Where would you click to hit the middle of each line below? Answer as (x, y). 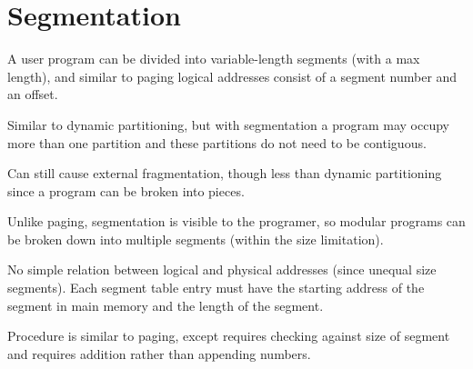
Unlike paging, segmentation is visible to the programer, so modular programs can (236, 221)
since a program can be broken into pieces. (126, 190)
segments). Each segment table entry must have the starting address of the (216, 288)
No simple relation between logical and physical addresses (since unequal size (222, 269)
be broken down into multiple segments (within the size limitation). (196, 239)
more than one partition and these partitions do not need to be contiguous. (217, 142)
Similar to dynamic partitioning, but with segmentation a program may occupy (228, 124)
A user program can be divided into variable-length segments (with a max (214, 59)
